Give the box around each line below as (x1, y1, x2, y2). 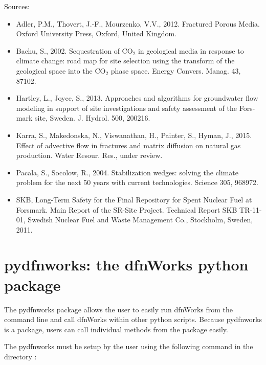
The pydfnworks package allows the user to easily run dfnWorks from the (4, 304, 233, 314)
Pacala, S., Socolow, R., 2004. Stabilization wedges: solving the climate (16, 167, 238, 177)
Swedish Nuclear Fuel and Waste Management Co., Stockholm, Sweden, (28, 214, 253, 225)
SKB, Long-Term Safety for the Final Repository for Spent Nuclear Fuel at (16, 194, 252, 204)
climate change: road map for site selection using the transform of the (16, 55, 235, 66)
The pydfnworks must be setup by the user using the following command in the (4, 341, 253, 352)
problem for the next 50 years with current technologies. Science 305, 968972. (16, 177, 259, 188)
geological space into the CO (16, 65, 106, 76)
